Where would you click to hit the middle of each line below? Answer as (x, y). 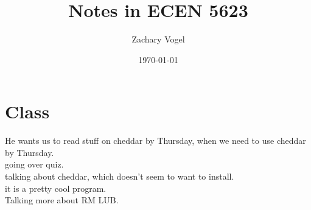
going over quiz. (34, 164)
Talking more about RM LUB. (62, 200)
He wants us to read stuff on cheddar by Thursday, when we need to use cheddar (155, 141)
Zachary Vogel (158, 39)
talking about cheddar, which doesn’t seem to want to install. (120, 176)
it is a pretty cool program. (56, 188)
